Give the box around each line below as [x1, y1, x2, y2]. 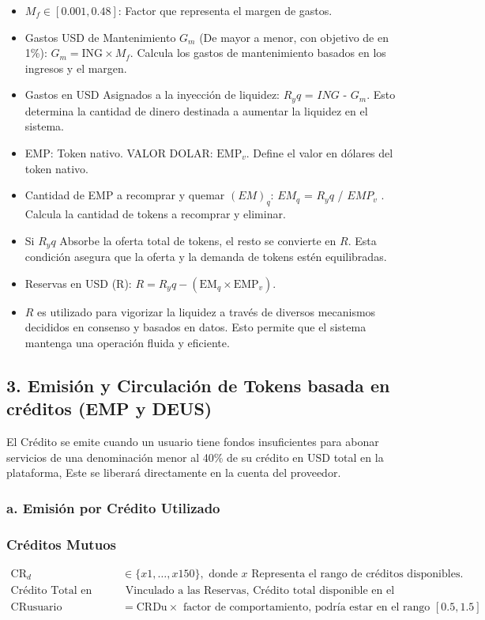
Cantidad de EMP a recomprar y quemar [24, 187, 225, 203]
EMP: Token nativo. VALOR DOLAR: [24, 145, 213, 161]
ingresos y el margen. [24, 59, 127, 76]
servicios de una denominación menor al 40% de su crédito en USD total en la [6, 448, 384, 465]
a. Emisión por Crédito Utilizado [6, 497, 220, 517]
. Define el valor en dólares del [246, 145, 393, 161]
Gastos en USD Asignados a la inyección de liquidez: [24, 86, 280, 103]
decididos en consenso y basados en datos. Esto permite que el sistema [24, 319, 367, 335]
